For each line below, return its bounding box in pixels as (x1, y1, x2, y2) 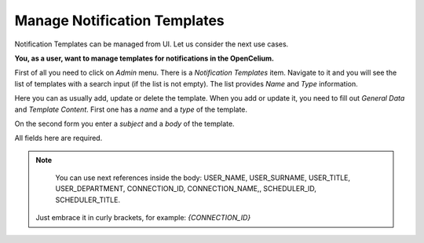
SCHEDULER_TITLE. (55, 195, 121, 204)
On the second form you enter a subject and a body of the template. (14, 119, 235, 128)
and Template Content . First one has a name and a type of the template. (14, 105, 247, 114)
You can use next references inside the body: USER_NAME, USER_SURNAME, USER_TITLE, (55, 173, 351, 182)
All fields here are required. (14, 134, 103, 143)
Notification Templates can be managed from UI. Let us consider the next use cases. (14, 39, 289, 49)
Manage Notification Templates (14, 12, 225, 29)
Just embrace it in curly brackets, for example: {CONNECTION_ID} (35, 213, 251, 223)
